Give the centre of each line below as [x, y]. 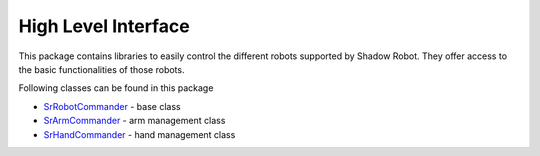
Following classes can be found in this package [116, 88]
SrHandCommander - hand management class [139, 134]
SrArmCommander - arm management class [134, 121]
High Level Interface [104, 26]
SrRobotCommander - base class [112, 106]
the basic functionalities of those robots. [101, 69]
